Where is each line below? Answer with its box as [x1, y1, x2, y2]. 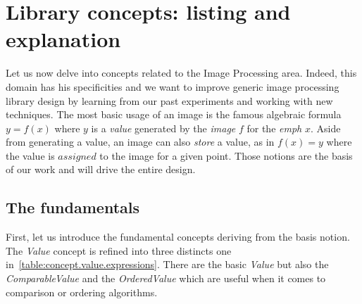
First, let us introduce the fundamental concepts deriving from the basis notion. [6, 229, 350, 244]
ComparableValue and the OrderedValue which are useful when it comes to [6, 271, 326, 286]
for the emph [246, 120, 302, 135]
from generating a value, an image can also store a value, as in [6, 134, 275, 149]
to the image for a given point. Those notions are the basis [99, 148, 353, 163]
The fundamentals [6, 196, 139, 218]
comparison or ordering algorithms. [6, 284, 158, 299]
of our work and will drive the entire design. [6, 162, 196, 177]
